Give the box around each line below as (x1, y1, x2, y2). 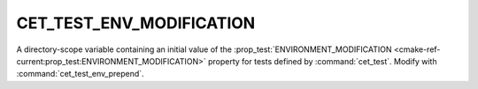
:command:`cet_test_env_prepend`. (16, 69, 145, 79)
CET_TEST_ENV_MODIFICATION (16, 13, 256, 33)
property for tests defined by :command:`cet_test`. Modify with (208, 56, 437, 66)
